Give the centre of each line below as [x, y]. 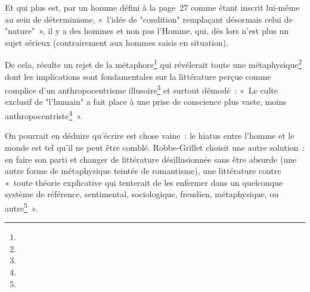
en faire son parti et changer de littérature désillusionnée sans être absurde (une [151, 159]
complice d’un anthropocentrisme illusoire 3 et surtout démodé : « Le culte [141, 89]
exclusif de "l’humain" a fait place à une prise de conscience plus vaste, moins [146, 102]
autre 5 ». [21, 207]
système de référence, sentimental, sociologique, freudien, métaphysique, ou [142, 194]
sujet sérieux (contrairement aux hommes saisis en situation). [117, 42]
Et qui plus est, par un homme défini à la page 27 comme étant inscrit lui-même [152, 7]
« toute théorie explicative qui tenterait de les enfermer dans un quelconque [144, 182]
